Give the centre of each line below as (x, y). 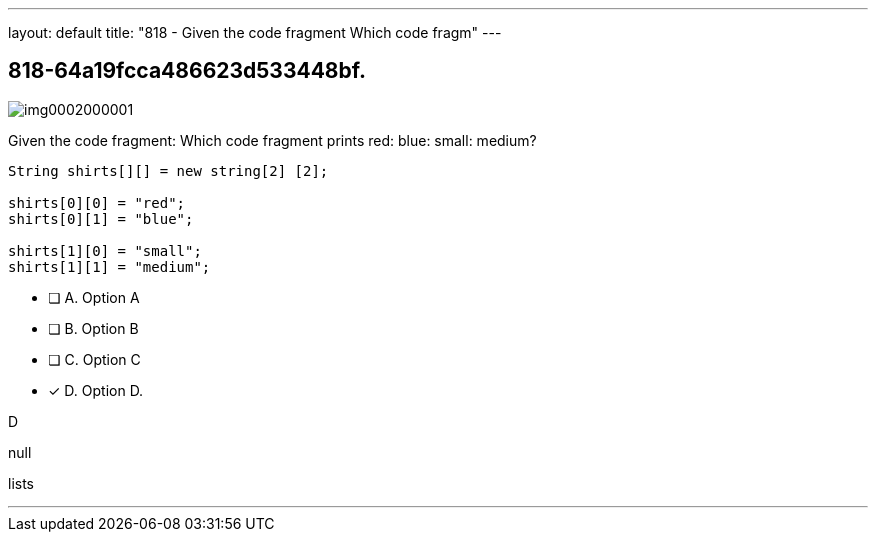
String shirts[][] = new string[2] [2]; (168, 170)
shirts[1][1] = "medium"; (109, 266)
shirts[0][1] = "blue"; (101, 218)
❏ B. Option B (93, 328)
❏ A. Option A (94, 297)
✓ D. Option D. (96, 390)
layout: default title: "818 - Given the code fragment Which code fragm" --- (255, 32)
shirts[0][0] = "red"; (97, 202)
